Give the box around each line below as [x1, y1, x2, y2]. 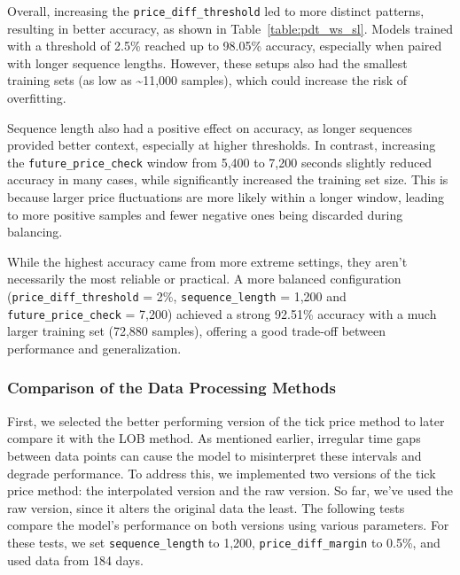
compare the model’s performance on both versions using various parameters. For [7, 516, 449, 534]
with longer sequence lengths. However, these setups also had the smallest [7, 53, 408, 72]
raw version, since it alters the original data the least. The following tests [7, 498, 405, 517]
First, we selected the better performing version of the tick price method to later [7, 411, 445, 430]
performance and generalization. [7, 338, 182, 357]
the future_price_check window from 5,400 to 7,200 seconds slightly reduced [7, 152, 433, 171]
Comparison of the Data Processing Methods [7, 377, 336, 399]
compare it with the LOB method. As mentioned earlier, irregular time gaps [7, 429, 421, 447]
